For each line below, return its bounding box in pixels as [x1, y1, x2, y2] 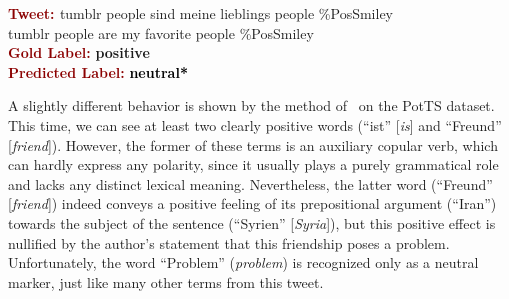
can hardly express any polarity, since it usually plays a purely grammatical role [8, 154, 499, 175]
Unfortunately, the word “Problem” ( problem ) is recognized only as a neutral [8, 252, 479, 273]
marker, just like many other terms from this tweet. [8, 271, 324, 292]
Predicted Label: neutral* [8, 61, 188, 82]
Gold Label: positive [8, 42, 150, 63]
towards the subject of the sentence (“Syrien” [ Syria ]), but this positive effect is [8, 212, 496, 233]
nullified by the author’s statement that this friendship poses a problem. [8, 232, 450, 253]
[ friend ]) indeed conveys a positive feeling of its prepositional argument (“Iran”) [8, 193, 497, 214]
